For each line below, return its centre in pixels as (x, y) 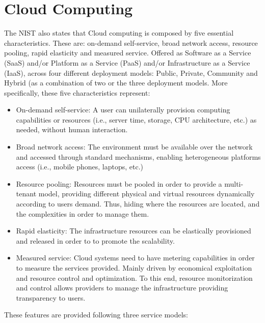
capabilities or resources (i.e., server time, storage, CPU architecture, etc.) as (136, 119)
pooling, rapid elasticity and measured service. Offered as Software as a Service (128, 53)
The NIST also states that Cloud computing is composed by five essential (119, 33)
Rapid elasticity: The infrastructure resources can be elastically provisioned (134, 231)
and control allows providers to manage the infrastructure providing (122, 288)
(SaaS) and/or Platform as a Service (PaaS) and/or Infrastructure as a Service (127, 62)
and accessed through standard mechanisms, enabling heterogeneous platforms (138, 156)
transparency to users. (51, 297)
